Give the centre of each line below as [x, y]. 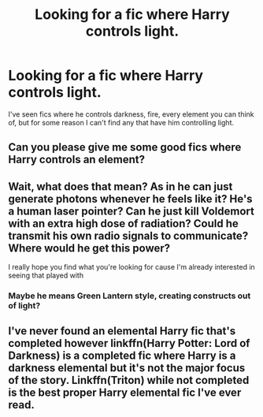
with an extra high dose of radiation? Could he [123, 223]
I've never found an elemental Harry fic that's [122, 331]
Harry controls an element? [77, 160]
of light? [24, 306]
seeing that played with [46, 276]
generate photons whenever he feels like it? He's [131, 199]
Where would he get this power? [89, 248]
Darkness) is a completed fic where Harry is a [122, 356]
